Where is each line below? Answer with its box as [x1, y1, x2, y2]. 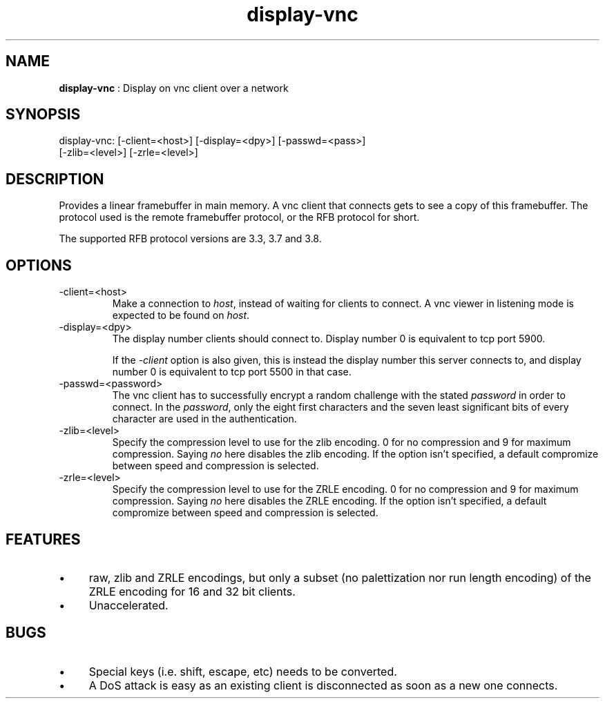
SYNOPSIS [6, 106, 81, 124]
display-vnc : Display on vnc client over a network [59, 81, 289, 94]
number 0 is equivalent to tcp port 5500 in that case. [112, 366, 352, 378]
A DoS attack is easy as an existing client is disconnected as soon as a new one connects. [88, 678, 558, 692]
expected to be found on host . [112, 309, 250, 322]
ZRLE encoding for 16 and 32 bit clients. [88, 584, 296, 598]
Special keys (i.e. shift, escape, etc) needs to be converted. [88, 664, 397, 678]
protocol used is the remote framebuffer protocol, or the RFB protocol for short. [59, 211, 420, 224]
